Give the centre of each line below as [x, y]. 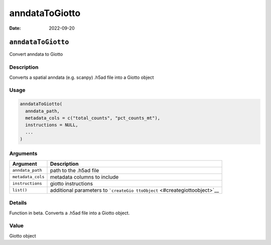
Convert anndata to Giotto [36, 54]
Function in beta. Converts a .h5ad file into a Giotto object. [70, 213]
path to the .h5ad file [75, 170]
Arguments [23, 154]
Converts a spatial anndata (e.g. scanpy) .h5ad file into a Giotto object [82, 77]
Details [18, 203]
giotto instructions [71, 183]
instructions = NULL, [52, 125]
